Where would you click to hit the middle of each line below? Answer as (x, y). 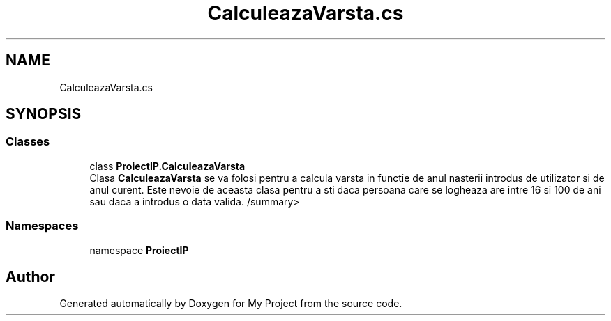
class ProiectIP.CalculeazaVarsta (167, 166)
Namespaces (42, 226)
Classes (28, 142)
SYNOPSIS (44, 114)
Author (30, 276)
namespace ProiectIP (139, 250)
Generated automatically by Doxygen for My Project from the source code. (231, 304)
